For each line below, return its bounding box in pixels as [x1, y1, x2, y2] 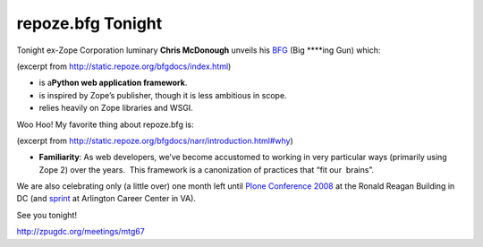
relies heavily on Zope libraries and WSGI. [38, 103, 194, 114]
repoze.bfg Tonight [16, 13, 163, 33]
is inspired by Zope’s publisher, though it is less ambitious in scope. [38, 89, 287, 100]
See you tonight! [16, 209, 78, 220]
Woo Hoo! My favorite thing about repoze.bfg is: [16, 119, 194, 130]
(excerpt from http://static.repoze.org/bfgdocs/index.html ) [16, 61, 232, 72]
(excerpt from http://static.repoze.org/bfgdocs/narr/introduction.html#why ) [16, 135, 294, 146]
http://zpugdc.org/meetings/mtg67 [16, 226, 145, 237]
